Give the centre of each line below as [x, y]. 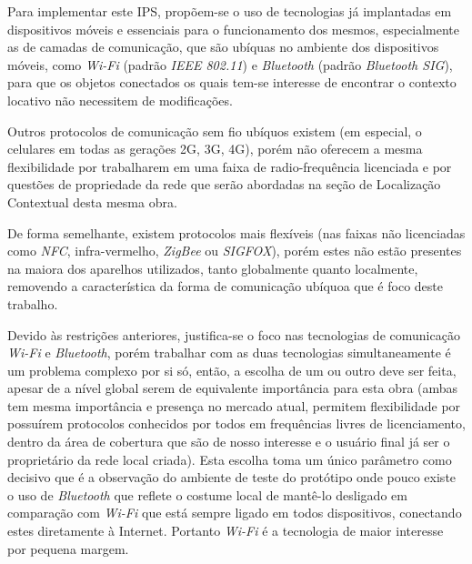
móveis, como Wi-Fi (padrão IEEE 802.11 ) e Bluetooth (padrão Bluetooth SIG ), [230, 64]
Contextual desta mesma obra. [92, 201]
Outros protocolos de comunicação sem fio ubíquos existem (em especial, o [215, 131]
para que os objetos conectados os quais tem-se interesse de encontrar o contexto [232, 82]
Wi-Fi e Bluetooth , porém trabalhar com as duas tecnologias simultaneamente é [229, 352]
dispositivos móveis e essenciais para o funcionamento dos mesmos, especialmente [234, 29]
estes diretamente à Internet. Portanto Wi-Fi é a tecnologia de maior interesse [226, 531]
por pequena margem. [68, 548]
